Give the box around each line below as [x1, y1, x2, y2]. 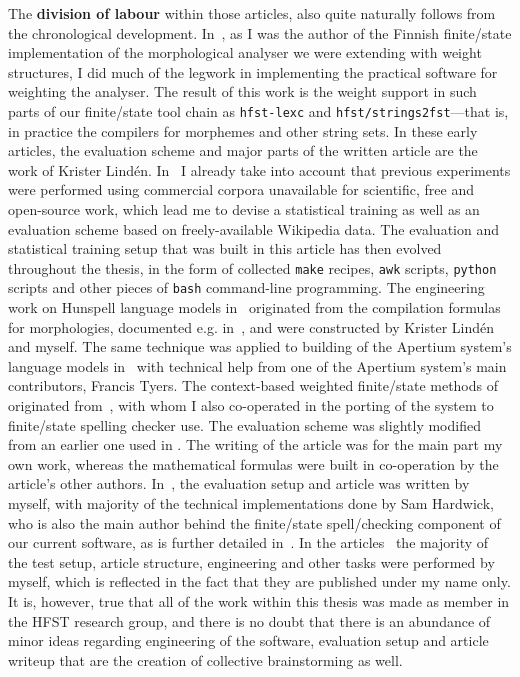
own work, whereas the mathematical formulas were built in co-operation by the [8, 453, 499, 474]
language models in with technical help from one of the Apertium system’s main [8, 355, 507, 376]
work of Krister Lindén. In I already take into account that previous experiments [8, 159, 511, 180]
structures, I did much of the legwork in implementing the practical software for [8, 61, 498, 82]
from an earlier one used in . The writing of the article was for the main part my [8, 434, 503, 455]
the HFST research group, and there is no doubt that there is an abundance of [8, 610, 491, 631]
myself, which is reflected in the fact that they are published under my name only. [8, 571, 511, 592]
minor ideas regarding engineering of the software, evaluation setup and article [8, 630, 489, 651]
